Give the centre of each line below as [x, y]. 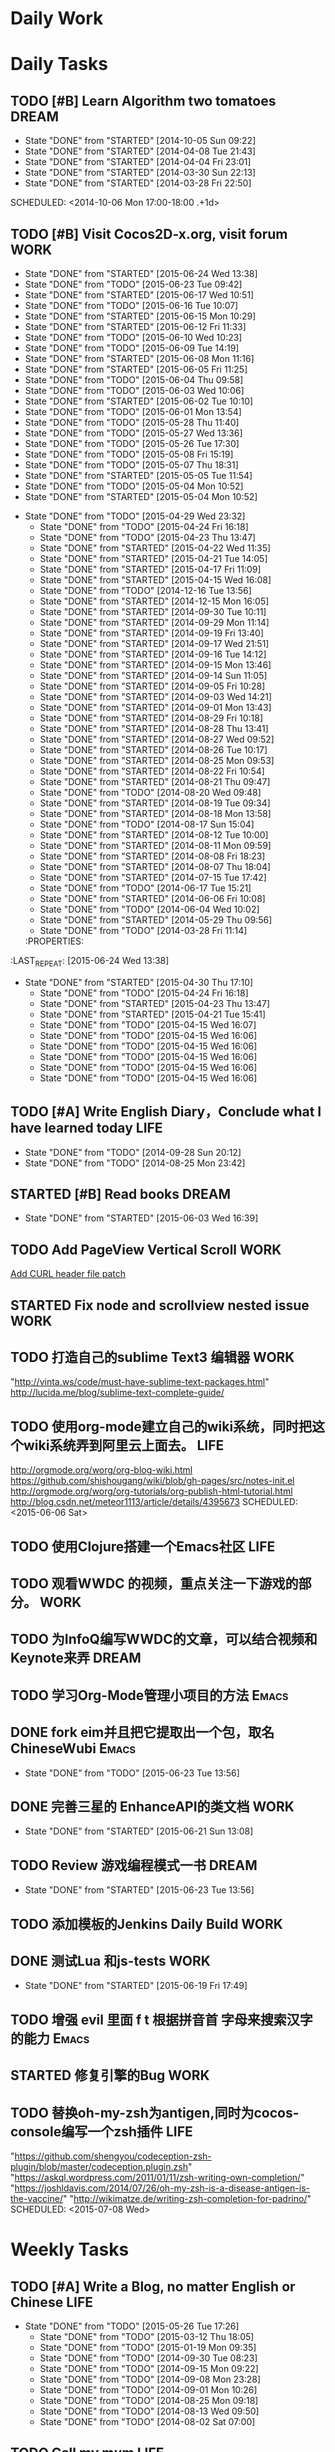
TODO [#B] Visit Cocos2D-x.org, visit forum [149, 233]
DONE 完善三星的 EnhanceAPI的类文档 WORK [152, 1807]
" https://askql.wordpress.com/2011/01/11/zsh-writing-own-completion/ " [157, 2178]
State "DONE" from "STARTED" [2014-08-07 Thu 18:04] [155, 866]
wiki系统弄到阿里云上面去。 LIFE [124, 1445]
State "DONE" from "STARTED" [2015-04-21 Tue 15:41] [153, 1014]
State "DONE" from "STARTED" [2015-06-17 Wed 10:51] [139, 295]
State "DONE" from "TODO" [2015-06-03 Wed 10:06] [134, 390]
